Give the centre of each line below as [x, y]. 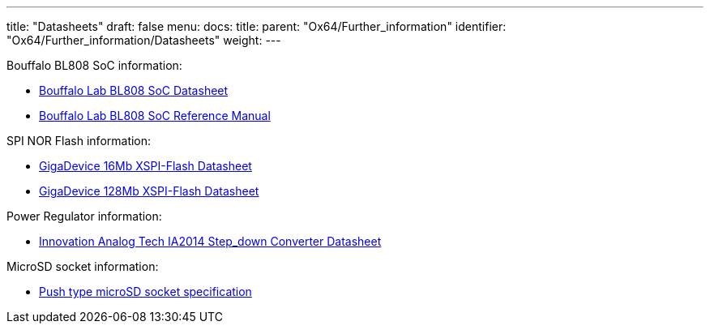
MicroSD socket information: [83, 266]
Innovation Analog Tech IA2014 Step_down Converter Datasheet [210, 241]
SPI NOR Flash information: [79, 141]
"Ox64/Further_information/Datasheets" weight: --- [144, 40]
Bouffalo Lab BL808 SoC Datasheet [134, 90]
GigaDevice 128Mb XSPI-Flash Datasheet [149, 191]
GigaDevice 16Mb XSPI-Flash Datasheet [145, 166]
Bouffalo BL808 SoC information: [94, 65]
